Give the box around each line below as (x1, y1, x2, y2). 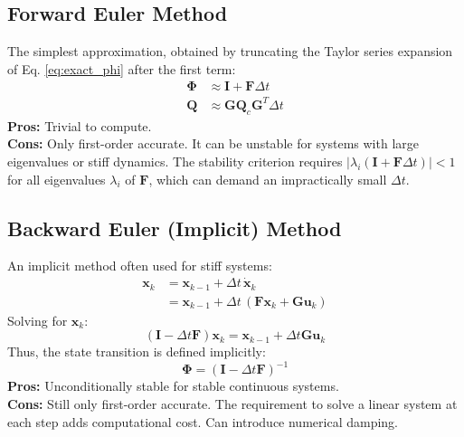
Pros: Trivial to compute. (7, 116, 152, 135)
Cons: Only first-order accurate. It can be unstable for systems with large (7, 134, 419, 153)
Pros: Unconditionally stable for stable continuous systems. (7, 376, 339, 395)
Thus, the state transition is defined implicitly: (7, 342, 266, 361)
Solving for (7, 310, 68, 329)
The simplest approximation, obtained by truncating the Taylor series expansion (7, 42, 453, 61)
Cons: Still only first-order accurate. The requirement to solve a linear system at (7, 394, 458, 413)
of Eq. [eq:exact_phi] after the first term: (7, 59, 236, 78)
